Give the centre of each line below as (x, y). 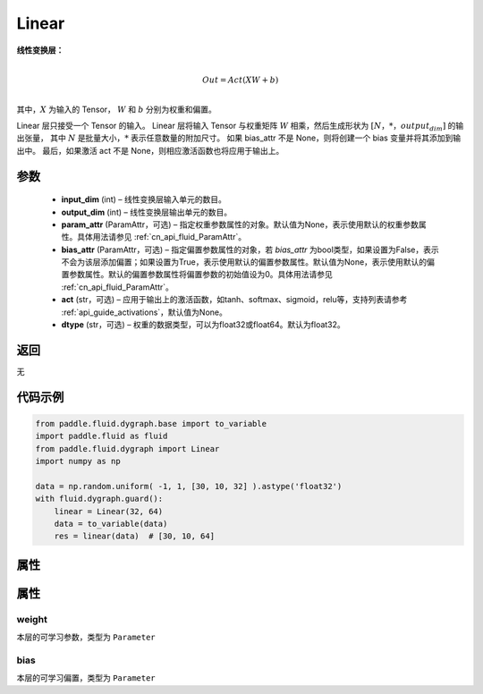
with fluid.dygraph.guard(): (99, 499)
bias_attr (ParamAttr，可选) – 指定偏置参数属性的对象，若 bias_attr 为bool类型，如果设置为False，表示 (250, 250)
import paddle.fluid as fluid (102, 436)
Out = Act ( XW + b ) (241, 80)
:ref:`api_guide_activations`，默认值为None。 (144, 312)
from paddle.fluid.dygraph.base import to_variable (151, 423)
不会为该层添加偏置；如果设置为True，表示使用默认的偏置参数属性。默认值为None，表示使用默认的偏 (248, 262)
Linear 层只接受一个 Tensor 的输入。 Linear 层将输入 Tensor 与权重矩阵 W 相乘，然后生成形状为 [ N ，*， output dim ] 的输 (240, 127)
